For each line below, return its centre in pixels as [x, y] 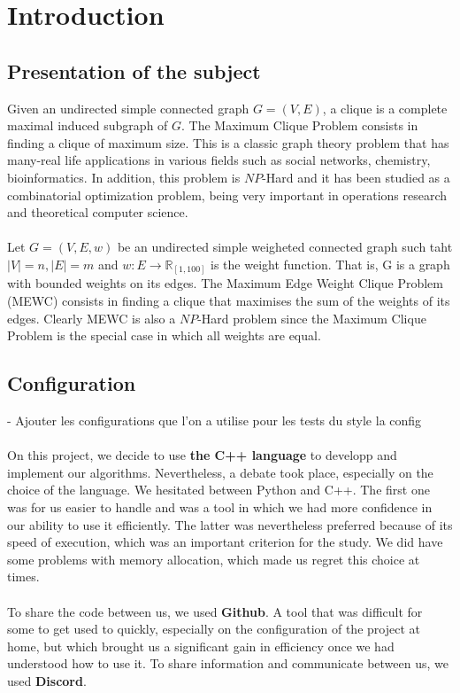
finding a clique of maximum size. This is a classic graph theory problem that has [228, 142]
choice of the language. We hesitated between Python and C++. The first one [218, 490]
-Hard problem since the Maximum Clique [312, 318]
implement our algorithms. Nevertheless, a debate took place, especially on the [220, 472]
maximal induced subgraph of [88, 125]
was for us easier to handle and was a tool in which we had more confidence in [220, 506]
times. [23, 576]
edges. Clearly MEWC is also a [92, 318]
